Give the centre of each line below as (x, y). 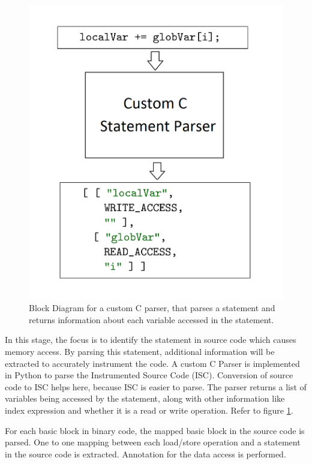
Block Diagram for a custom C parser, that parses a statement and (152, 308)
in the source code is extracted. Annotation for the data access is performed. (145, 454)
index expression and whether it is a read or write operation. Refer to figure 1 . (149, 410)
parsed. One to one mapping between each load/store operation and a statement (153, 442)
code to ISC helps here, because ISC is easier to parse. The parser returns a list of (156, 386)
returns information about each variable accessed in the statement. (151, 319)
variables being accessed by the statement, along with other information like (145, 398)
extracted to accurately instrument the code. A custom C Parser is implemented (152, 363)
